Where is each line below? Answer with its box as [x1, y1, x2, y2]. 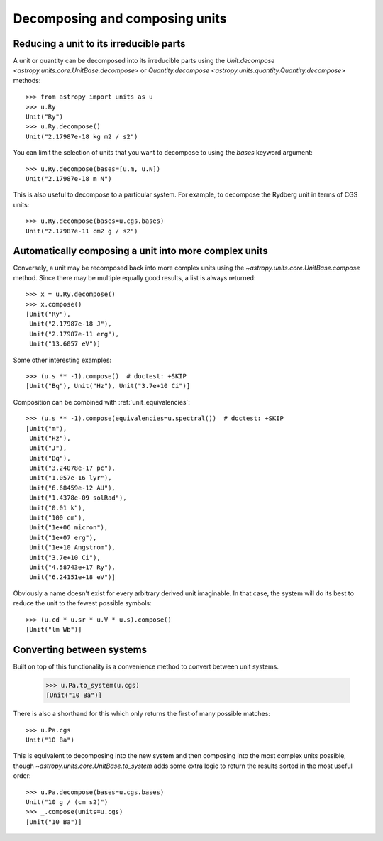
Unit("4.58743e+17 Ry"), [29, 563, 116, 571]
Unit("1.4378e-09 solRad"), [29, 494, 127, 502]
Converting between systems [13, 643, 148, 656]
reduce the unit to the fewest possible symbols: [13, 599, 152, 608]
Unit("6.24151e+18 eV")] [29, 573, 116, 581]
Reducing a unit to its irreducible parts [13, 38, 186, 50]
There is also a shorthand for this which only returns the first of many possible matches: [13, 710, 271, 718]
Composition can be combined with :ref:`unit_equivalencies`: [13, 397, 191, 406]
